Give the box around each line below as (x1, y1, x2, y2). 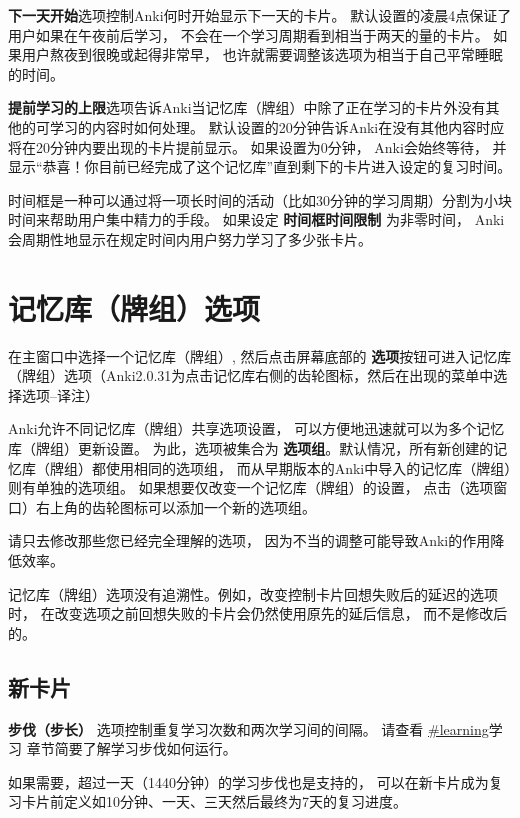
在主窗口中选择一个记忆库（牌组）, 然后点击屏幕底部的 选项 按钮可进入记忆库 (8, 345, 512, 366)
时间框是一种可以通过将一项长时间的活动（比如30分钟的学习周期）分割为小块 (8, 189, 512, 210)
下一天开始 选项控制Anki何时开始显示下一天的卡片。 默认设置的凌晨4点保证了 (8, 5, 512, 25)
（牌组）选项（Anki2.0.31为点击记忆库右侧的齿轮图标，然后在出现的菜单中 (8, 365, 494, 386)
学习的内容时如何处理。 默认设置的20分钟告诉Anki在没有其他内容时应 (49, 116, 505, 137)
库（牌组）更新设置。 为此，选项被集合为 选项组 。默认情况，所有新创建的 (8, 438, 494, 459)
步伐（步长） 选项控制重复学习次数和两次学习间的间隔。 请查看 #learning (8, 718, 489, 739)
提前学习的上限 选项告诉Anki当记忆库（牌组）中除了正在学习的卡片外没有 (8, 97, 486, 118)
